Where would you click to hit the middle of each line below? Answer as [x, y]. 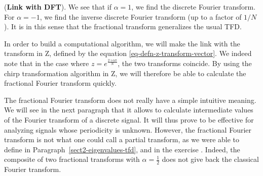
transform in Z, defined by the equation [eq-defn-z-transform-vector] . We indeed [128, 53]
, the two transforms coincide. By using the [185, 63]
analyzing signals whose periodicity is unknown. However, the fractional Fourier [128, 129]
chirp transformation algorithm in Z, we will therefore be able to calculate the [125, 73]
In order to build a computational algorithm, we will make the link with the [122, 43]
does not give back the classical [210, 159]
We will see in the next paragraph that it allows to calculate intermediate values [129, 110]
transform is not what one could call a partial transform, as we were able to [122, 139]
